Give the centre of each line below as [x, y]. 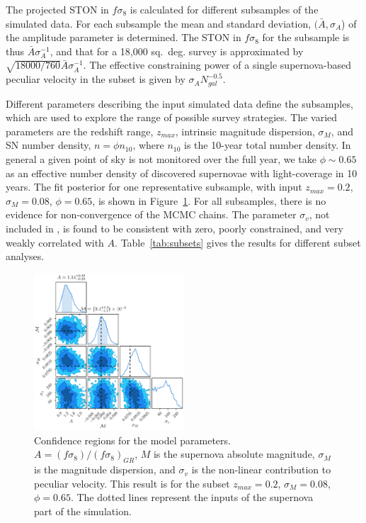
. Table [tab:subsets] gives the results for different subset [238, 242]
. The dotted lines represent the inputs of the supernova [192, 497]
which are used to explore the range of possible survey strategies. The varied [172, 117]
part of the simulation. [83, 511]
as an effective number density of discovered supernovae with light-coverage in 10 [182, 173]
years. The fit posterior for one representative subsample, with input [154, 187]
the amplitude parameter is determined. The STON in [124, 37]
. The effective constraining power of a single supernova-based [217, 65]
